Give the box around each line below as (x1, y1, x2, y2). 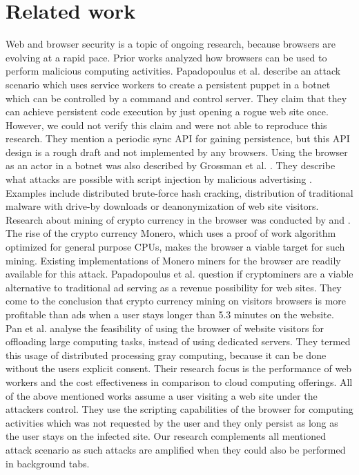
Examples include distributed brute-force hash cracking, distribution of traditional (6, 185, 353, 200)
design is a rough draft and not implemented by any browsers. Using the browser (6, 144, 348, 159)
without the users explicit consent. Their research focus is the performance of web (6, 361, 352, 376)
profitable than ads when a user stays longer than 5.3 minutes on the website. (6, 307, 334, 321)
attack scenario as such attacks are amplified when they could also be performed (6, 442, 346, 456)
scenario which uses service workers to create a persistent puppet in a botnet (6, 77, 331, 91)
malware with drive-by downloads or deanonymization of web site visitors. (6, 199, 319, 213)
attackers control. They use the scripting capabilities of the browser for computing (6, 402, 353, 416)
